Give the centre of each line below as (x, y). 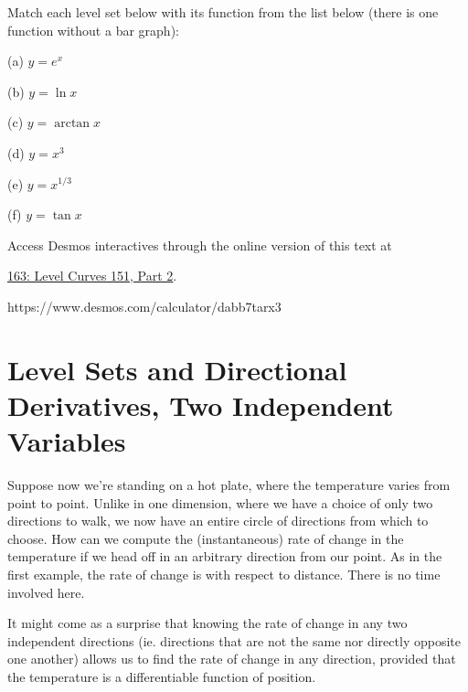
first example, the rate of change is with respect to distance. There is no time (224, 574)
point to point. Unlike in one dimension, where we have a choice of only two (220, 502)
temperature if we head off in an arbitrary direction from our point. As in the (225, 556)
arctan (72, 124)
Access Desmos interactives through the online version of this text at (200, 245)
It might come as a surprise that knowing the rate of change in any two (207, 623)
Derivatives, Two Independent (201, 405)
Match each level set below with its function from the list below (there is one (223, 12)
